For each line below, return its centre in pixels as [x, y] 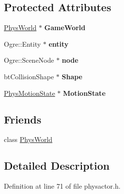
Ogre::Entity [23, 44]
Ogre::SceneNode [29, 60]
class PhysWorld [28, 139]
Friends [23, 119]
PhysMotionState [30, 93]
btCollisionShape [29, 76]
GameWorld [65, 27]
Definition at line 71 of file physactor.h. [62, 186]
